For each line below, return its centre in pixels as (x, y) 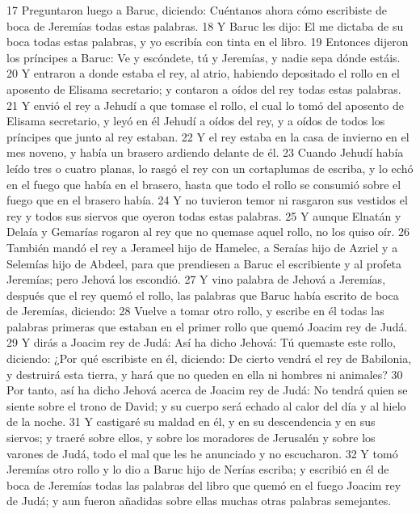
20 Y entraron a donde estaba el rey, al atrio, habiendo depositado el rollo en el (203, 73)
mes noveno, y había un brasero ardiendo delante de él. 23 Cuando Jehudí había (205, 152)
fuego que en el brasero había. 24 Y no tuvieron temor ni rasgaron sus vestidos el (207, 200)
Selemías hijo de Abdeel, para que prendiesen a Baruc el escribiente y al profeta (204, 263)
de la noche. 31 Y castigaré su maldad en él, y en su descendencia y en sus (191, 421)
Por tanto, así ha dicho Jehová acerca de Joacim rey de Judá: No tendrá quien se (207, 390)
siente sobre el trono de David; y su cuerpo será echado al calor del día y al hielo (206, 405)
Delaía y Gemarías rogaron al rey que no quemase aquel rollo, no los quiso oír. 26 (208, 232)
